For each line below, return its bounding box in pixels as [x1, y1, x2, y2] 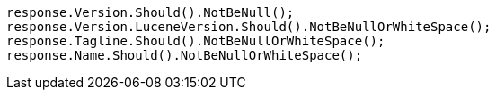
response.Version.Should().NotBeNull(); [6, 5, 295, 20]
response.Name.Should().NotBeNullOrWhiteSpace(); [6, 48, 363, 62]
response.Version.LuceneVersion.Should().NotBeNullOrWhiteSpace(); [6, 20, 492, 34]
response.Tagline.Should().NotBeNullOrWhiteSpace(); [6, 34, 385, 48]
